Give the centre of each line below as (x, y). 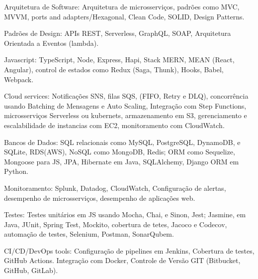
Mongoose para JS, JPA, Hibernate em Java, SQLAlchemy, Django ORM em (122, 161)
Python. (16, 171)
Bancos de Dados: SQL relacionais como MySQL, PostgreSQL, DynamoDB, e (122, 142)
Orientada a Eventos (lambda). (51, 43)
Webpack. (19, 79)
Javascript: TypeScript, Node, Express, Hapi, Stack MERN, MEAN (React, (119, 60)
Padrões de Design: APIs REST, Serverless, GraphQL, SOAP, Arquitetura (118, 33)
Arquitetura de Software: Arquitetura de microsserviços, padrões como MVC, (122, 6)
